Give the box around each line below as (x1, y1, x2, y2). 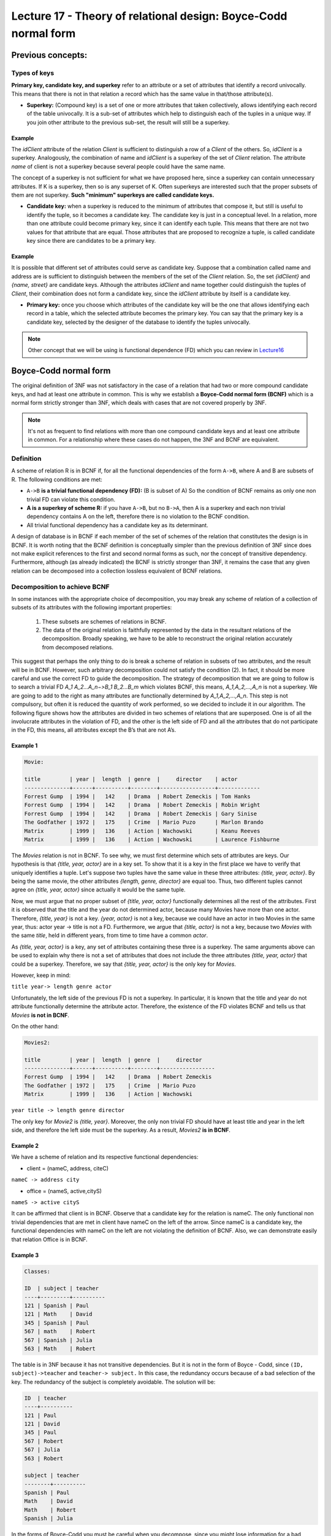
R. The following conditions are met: (11, 476, 102, 483)
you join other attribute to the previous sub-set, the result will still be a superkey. (26, 119, 230, 126)
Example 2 (11, 1142, 39, 1149)
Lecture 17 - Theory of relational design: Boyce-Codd (11, 9, 287, 23)
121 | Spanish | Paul (24, 1303, 89, 1309)
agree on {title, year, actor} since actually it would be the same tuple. (11, 886, 186, 893)
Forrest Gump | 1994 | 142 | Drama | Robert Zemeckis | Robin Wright (24, 802, 261, 809)
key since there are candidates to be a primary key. (26, 237, 156, 244)
